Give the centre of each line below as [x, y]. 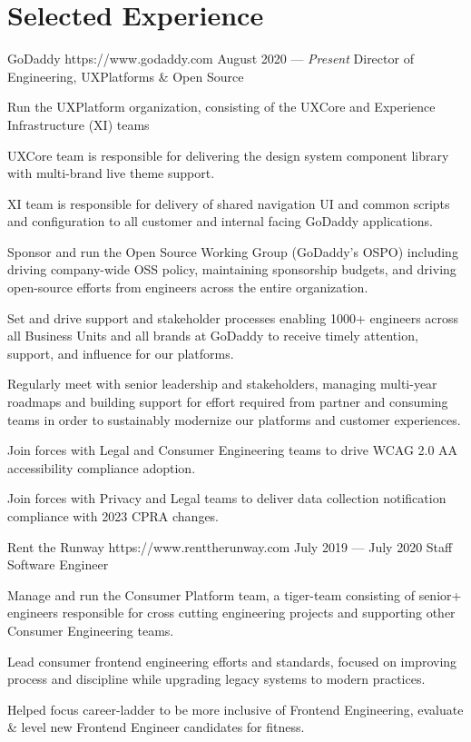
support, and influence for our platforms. [121, 353]
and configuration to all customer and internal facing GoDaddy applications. [220, 221]
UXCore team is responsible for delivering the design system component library [228, 155]
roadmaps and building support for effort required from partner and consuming [228, 402]
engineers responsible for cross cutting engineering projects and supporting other [231, 613]
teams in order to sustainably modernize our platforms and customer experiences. [234, 419]
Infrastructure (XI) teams [78, 124]
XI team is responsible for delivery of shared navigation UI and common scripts [229, 203]
